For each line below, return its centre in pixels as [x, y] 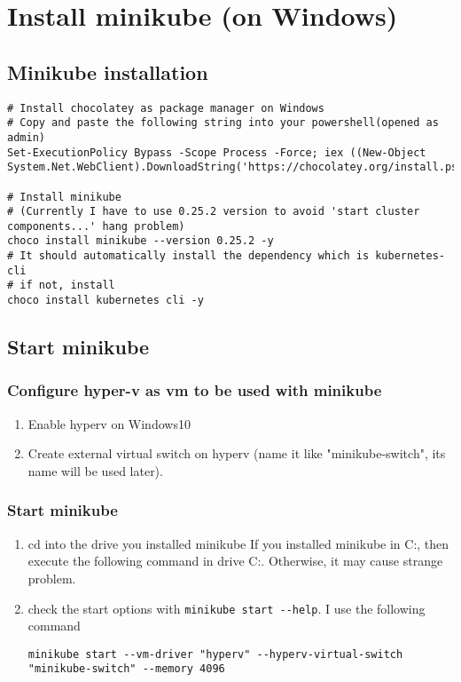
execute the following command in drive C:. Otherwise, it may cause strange [235, 561]
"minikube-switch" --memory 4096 [126, 669]
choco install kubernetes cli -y [105, 301]
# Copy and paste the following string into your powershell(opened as [223, 123]
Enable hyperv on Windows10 [109, 423]
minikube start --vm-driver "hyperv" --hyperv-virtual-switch [215, 654]
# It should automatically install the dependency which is [188, 256]
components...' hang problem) [96, 226]
